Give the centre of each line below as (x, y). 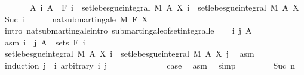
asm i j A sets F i (45, 42)
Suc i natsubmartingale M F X (76, 19)
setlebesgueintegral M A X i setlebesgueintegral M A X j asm (129, 53)
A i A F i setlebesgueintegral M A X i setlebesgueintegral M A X (164, 7)
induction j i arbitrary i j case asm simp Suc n (150, 65)
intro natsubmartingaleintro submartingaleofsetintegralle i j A (128, 30)
